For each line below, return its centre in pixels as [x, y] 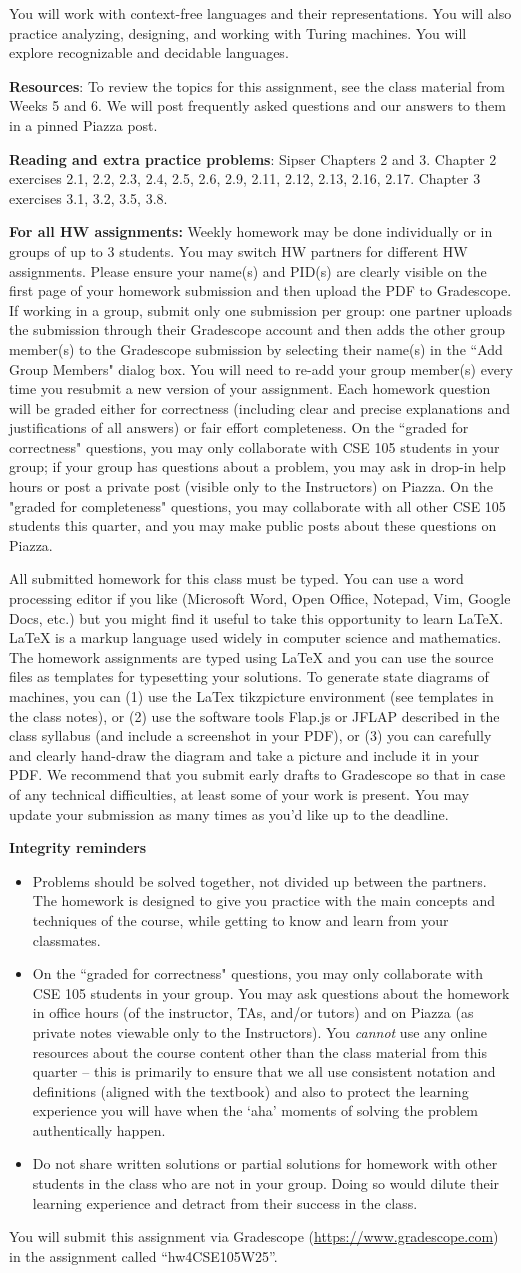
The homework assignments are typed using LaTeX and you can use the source [251, 656]
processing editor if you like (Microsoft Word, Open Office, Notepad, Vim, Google [260, 598]
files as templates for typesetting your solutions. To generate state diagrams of [249, 676]
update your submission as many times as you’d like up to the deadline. [229, 813]
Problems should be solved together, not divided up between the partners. [259, 880]
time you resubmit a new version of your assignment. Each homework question [250, 388]
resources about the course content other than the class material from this [259, 1051]
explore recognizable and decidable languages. [149, 52]
